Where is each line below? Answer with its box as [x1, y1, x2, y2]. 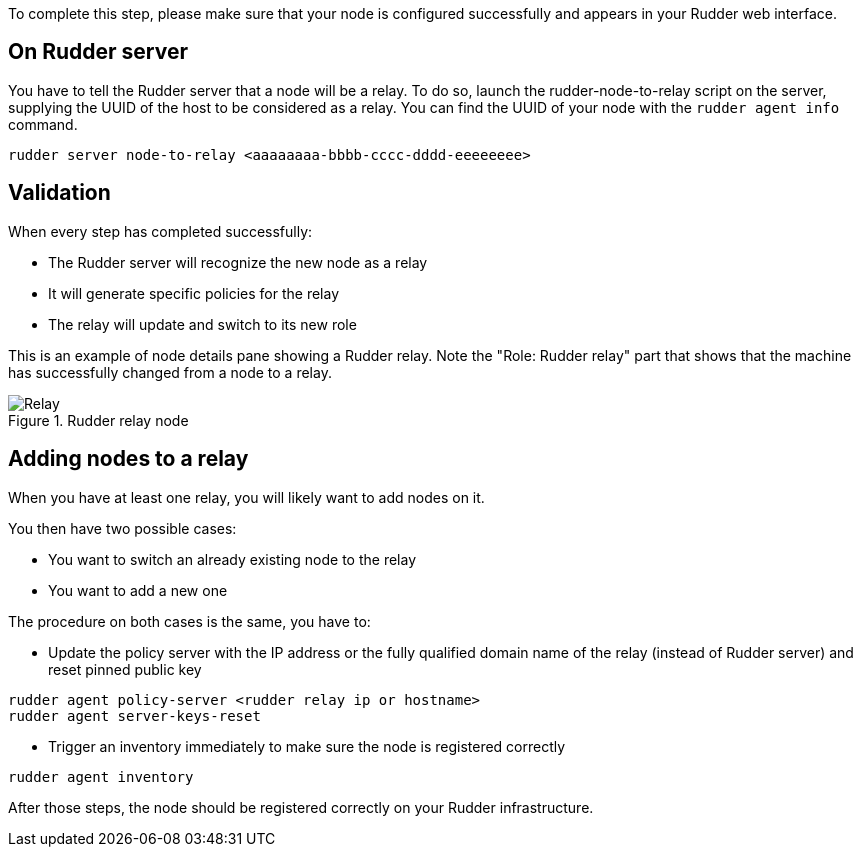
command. [8, 115, 78, 133]
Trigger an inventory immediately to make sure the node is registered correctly [48, 737, 566, 755]
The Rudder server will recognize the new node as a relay [48, 253, 428, 271]
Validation [8, 180, 111, 206]
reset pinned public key [48, 660, 202, 678]
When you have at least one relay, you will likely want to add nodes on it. [8, 488, 485, 506]
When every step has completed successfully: [8, 222, 313, 240]
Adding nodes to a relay [8, 446, 249, 472]
